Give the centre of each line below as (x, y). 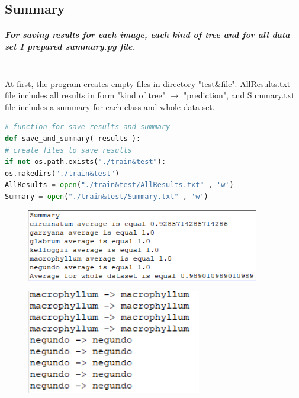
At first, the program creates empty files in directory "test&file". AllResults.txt (148, 83)
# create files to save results (68, 150)
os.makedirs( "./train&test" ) (62, 173)
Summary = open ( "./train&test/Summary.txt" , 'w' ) (107, 196)
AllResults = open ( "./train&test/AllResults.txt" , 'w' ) (119, 185)
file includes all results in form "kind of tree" (85, 95)
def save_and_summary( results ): (73, 138)
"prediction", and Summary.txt (239, 95)
